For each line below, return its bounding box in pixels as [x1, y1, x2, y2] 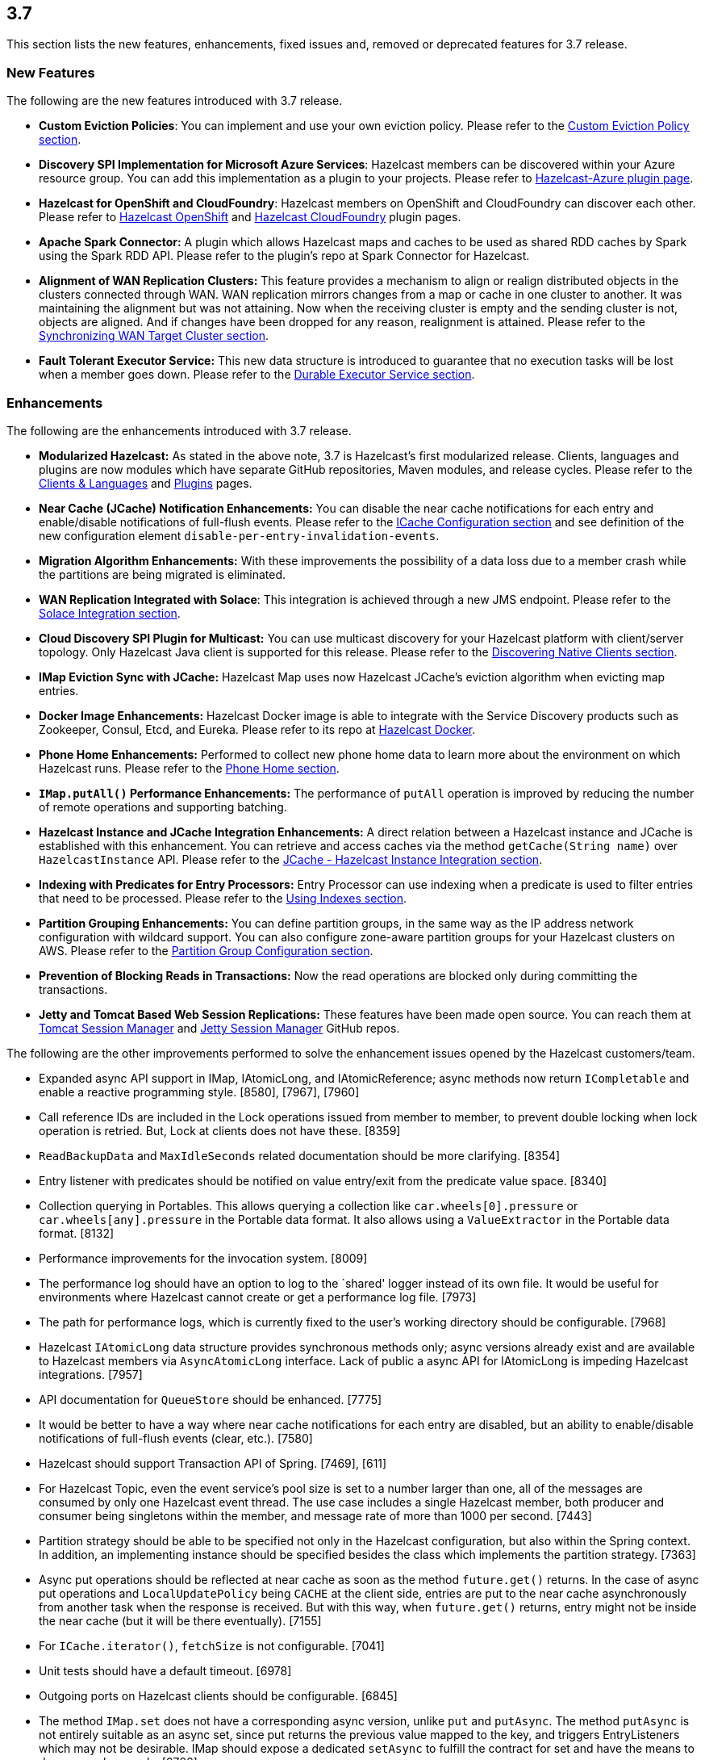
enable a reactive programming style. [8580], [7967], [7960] [39, 1084, 360, 1099]
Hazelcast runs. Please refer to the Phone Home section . [39, 761, 340, 775]
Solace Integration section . [39, 606, 181, 620]
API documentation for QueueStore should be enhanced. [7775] [39, 1392, 382, 1406]
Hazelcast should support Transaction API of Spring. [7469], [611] [39, 1456, 387, 1470]
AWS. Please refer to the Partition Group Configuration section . [39, 943, 373, 958]
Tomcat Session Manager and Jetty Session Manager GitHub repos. [39, 1020, 400, 1035]
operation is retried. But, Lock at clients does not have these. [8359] [39, 1123, 401, 1138]
